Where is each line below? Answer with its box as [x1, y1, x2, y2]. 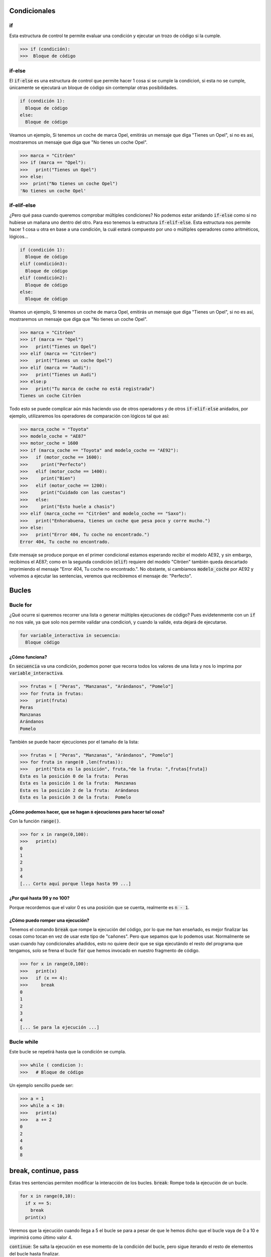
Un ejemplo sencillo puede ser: [9, 1082, 74, 1088]
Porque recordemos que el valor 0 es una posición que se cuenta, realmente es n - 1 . [9, 904, 190, 910]
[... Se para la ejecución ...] [20, 1024, 100, 1030]
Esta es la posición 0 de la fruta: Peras [20, 773, 129, 779]
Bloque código [25, 639, 60, 645]
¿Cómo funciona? [9, 654, 47, 660]
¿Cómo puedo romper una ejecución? [9, 917, 90, 923]
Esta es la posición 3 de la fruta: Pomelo [20, 794, 131, 800]
